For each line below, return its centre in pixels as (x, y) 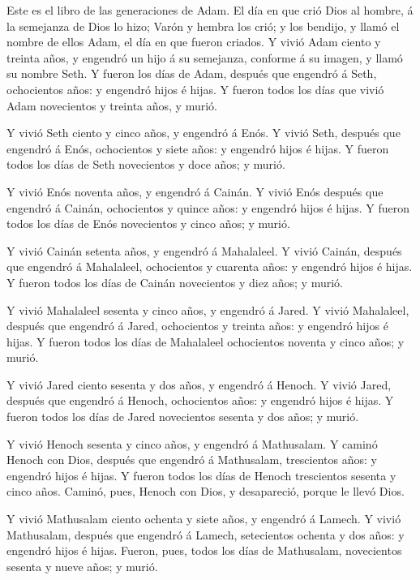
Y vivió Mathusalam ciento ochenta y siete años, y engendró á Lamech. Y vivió (204, 519)
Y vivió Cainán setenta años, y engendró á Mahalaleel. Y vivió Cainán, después (204, 250)
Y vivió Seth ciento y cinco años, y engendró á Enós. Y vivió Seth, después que (204, 133)
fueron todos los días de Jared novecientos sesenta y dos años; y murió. (183, 417)
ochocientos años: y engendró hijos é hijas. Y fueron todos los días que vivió (195, 89)
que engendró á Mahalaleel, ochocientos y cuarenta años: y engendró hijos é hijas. (210, 266)
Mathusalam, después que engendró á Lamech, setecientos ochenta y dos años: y (206, 534)
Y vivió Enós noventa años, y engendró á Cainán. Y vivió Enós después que (195, 191)
